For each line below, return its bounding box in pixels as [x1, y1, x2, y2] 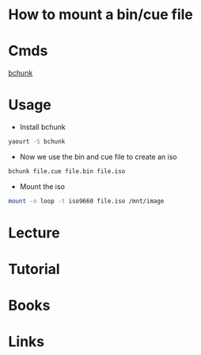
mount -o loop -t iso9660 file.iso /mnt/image [8, 197, 165, 205]
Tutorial [8, 260, 61, 279]
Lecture [8, 224, 61, 241]
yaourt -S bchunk [8, 137, 66, 146]
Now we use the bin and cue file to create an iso [19, 152, 177, 161]
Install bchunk [19, 122, 66, 132]
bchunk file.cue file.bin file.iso [8, 167, 126, 176]
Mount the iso [19, 181, 66, 191]
